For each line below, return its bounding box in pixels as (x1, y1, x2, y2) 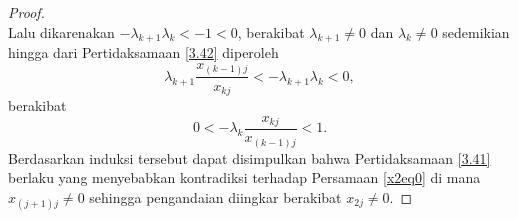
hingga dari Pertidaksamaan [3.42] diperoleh (8, 42, 279, 63)
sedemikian (442, 21, 510, 42)
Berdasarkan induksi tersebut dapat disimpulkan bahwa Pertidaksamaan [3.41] (8, 147, 491, 168)
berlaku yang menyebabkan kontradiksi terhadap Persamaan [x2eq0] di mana (8, 167, 481, 188)
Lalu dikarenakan (8, 21, 115, 42)
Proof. (8, 2, 45, 22)
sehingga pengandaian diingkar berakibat (89, 186, 342, 207)
